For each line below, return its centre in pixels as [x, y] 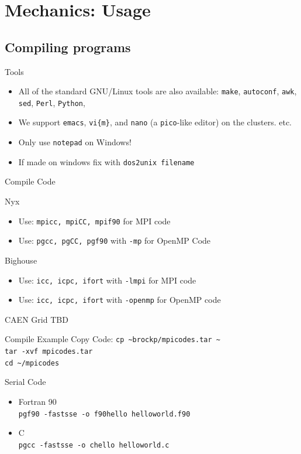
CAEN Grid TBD [37, 319]
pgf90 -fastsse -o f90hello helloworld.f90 [104, 414]
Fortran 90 [37, 402]
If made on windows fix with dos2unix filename [106, 161]
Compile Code [30, 181]
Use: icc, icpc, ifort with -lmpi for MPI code [107, 280]
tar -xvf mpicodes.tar [49, 352]
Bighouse [21, 260]
